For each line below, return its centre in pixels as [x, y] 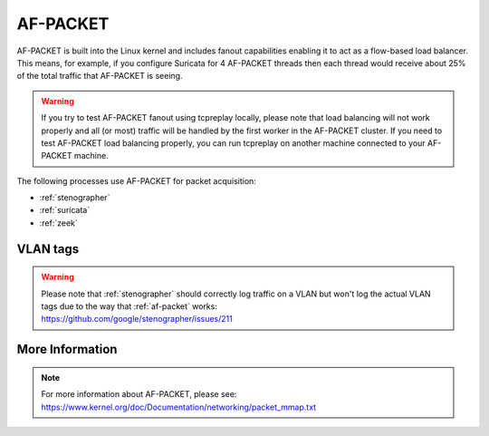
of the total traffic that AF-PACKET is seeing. [100, 76]
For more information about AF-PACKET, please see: [139, 394]
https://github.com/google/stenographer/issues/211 [137, 319]
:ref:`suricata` [65, 210]
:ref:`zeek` [59, 223]
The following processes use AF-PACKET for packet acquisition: [137, 180]
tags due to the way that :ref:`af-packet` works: [129, 306]
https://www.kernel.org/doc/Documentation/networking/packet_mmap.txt [179, 407]
